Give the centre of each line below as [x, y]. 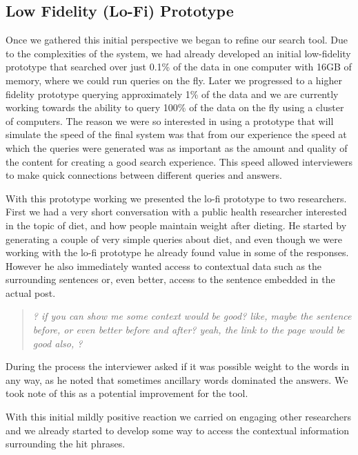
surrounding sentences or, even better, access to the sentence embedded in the [170, 279]
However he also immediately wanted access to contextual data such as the [164, 265]
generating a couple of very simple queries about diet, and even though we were [174, 239]
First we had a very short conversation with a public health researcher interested [176, 212]
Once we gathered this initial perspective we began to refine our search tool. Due [177, 40]
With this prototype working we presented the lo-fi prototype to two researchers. [176, 198]
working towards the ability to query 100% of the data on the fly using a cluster [175, 107]
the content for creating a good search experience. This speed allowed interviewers [179, 161]
